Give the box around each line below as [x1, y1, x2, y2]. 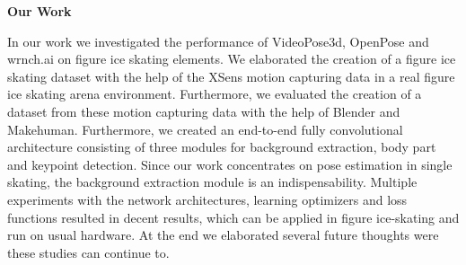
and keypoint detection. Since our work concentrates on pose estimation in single [7, 155, 453, 173]
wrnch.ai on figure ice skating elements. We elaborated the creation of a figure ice [7, 49, 456, 68]
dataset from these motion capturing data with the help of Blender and [7, 102, 400, 120]
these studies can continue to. [7, 243, 170, 261]
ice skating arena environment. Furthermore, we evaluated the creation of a [7, 84, 422, 103]
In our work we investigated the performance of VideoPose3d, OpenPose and [7, 31, 429, 50]
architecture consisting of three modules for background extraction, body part [7, 137, 436, 156]
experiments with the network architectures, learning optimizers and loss [7, 190, 408, 208]
